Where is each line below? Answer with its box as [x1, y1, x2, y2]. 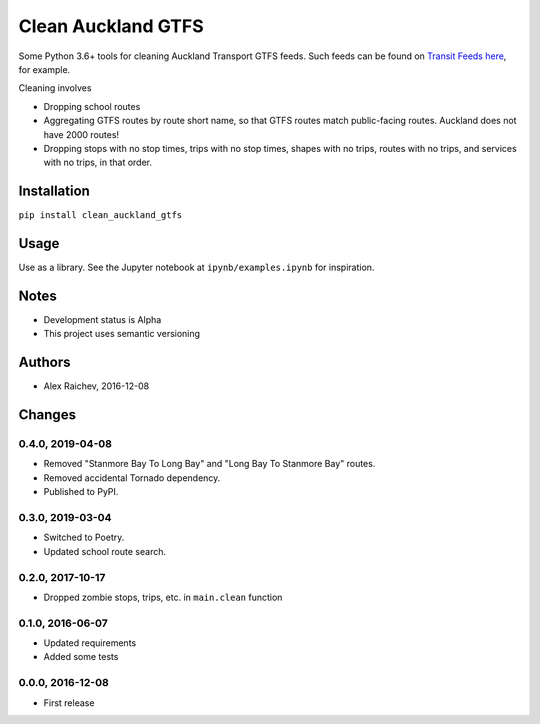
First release [43, 696, 95, 709]
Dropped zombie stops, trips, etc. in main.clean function [43, 591, 283, 603]
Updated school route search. [43, 545, 167, 557]
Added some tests [43, 651, 119, 663]
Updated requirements [43, 637, 137, 649]
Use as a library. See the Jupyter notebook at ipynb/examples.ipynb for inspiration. [18, 261, 375, 274]
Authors [18, 354, 71, 371]
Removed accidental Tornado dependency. [43, 471, 221, 484]
